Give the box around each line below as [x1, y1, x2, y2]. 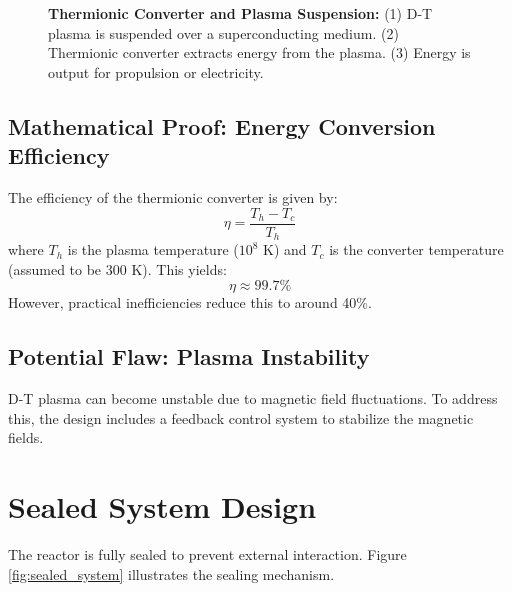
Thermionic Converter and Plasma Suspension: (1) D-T [48, 3, 433, 23]
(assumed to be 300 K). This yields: [8, 258, 227, 279]
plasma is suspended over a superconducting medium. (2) [48, 22, 399, 43]
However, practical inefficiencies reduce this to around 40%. [8, 292, 372, 313]
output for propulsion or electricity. [48, 61, 264, 82]
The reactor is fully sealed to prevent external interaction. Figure [8, 543, 407, 564]
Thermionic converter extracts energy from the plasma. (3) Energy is [48, 42, 471, 63]
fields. [8, 427, 44, 448]
